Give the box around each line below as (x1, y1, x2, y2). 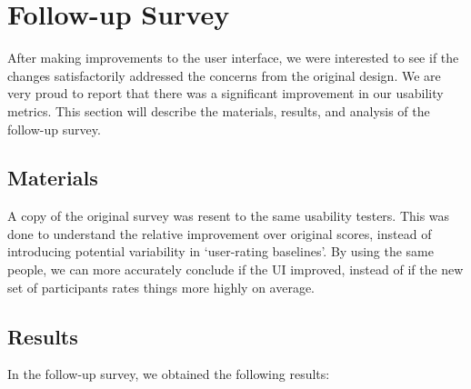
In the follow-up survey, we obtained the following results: (7, 364, 330, 384)
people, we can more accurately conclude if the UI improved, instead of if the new (7, 260, 464, 279)
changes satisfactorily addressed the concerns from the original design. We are (7, 65, 441, 85)
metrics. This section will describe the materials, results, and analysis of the (7, 101, 430, 120)
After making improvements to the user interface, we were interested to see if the (7, 48, 459, 67)
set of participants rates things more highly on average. (7, 277, 316, 296)
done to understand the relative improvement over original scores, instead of (7, 224, 432, 243)
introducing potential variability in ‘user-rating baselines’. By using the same (7, 242, 434, 261)
